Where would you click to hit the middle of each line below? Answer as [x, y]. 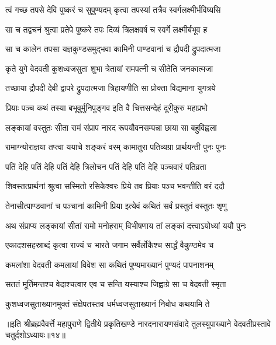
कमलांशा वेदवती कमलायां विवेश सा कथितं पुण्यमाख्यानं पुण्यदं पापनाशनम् [110, 264]
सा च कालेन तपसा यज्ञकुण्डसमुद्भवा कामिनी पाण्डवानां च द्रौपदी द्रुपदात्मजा [113, 49]
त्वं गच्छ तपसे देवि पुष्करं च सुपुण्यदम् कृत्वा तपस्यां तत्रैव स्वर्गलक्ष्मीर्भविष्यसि [113, 9]
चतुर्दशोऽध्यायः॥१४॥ [36, 335]
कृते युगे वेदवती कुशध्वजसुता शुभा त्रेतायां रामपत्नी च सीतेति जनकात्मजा [109, 68]
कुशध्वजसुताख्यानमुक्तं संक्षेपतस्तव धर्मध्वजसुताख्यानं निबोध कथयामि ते [108, 303]
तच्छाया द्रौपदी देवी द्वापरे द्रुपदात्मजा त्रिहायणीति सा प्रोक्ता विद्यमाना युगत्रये [111, 88]
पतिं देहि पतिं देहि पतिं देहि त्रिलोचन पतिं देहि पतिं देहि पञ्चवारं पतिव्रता [106, 166]
